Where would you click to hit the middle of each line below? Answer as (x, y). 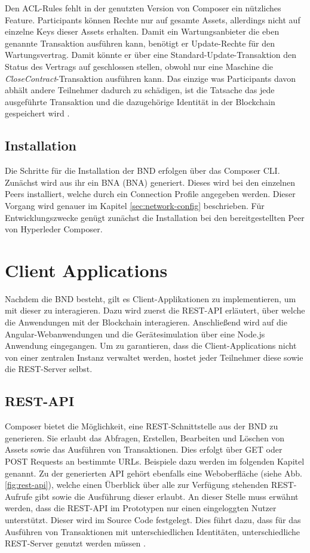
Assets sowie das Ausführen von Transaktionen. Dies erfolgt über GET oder (144, 449)
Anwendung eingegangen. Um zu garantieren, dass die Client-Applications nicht (151, 345)
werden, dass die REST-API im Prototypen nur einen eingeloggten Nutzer (141, 508)
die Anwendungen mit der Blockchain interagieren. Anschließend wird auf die (146, 322)
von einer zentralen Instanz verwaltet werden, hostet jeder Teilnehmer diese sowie (154, 357)
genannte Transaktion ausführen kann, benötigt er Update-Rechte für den (140, 43)
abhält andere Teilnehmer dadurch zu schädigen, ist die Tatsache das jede (140, 90)
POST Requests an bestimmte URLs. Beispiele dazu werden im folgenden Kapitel (155, 461)
